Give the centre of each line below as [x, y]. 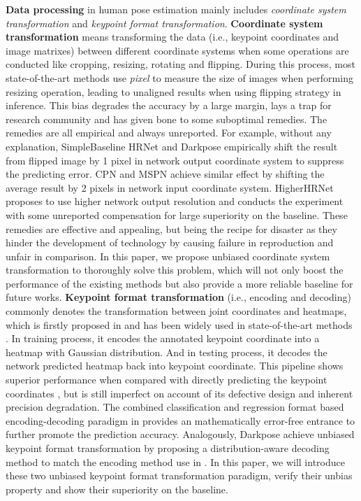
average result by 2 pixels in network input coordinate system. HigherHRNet [170, 187]
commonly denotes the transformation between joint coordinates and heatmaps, [176, 311]
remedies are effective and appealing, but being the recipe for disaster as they [171, 228]
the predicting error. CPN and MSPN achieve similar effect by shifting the [165, 174]
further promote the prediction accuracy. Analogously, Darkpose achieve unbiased [180, 434]
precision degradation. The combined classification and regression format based [175, 407]
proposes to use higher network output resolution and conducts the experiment [175, 201]
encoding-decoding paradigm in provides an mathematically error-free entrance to [180, 420]
